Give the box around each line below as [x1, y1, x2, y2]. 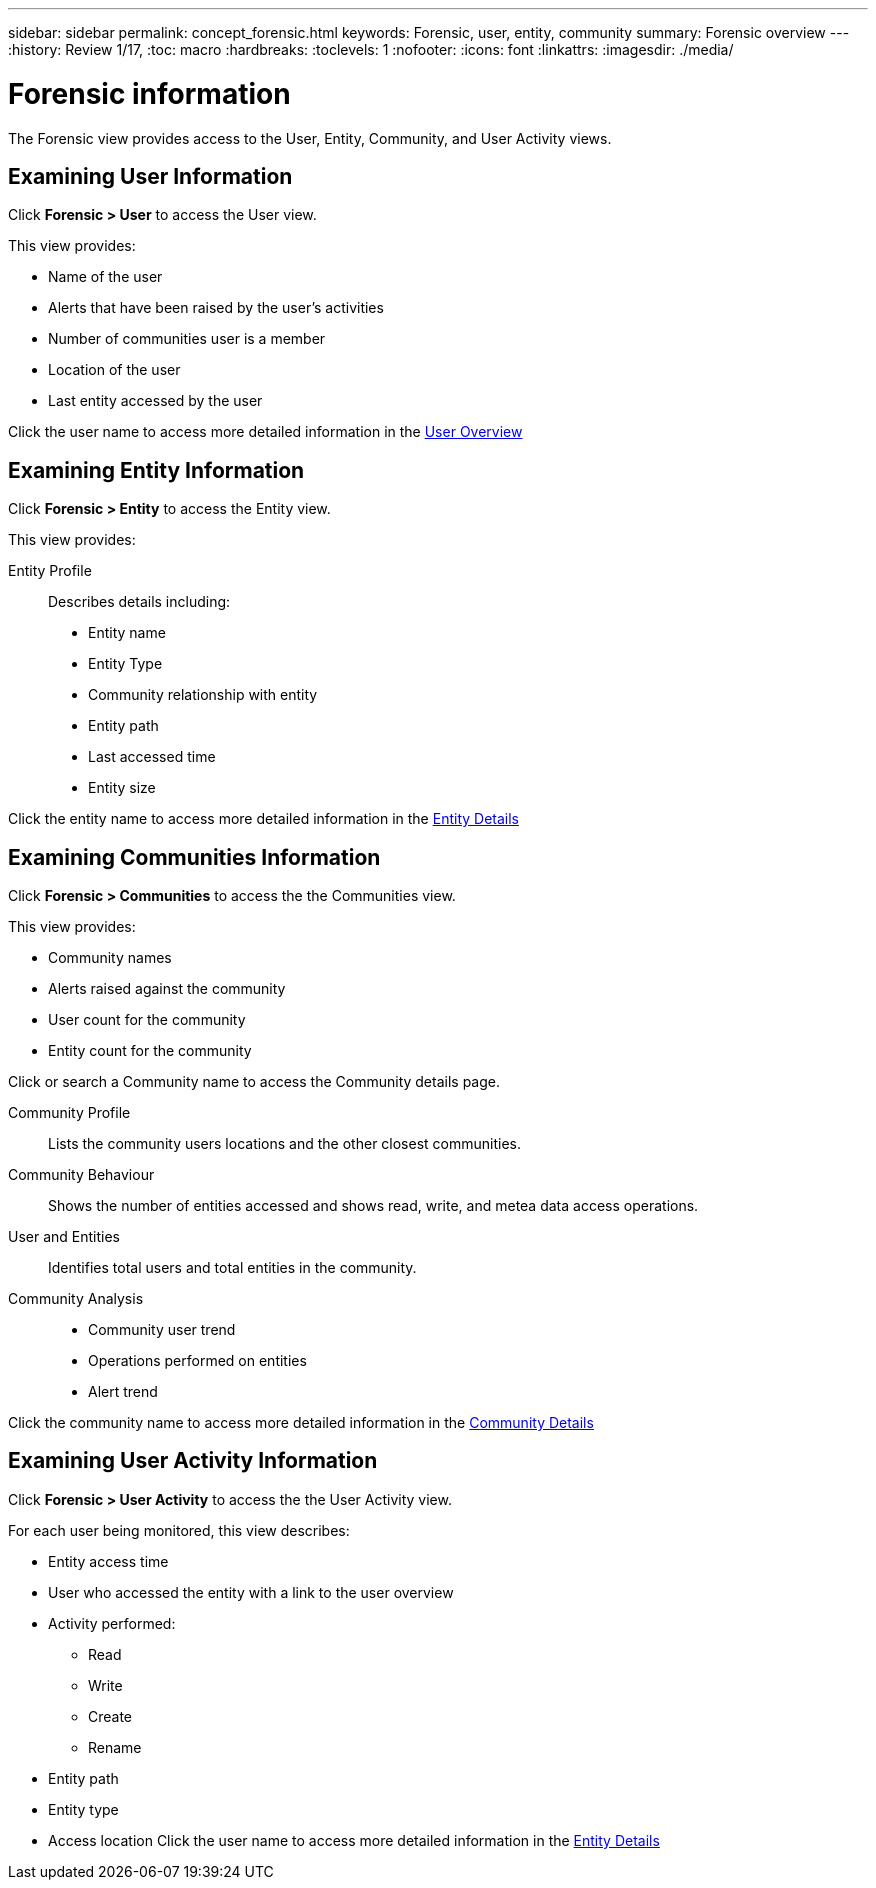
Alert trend [88, 1383, 158, 1401]
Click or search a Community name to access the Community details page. [8, 1073, 500, 1091]
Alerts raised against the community [48, 980, 286, 998]
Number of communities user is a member [48, 330, 326, 348]
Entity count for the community [48, 1042, 252, 1060]
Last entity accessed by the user [48, 392, 263, 410]
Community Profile [8, 1104, 131, 1122]
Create [88, 1707, 133, 1725]
